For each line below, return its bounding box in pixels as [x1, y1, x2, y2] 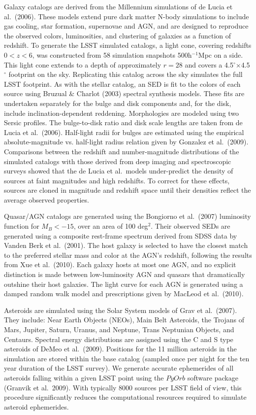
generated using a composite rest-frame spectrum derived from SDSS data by [4, 230, 237, 241]
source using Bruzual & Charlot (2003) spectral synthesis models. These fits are [4, 88, 245, 99]
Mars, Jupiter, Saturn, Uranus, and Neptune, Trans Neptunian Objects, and [4, 324, 234, 334]
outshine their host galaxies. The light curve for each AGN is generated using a [4, 278, 243, 289]
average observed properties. [4, 194, 89, 205]
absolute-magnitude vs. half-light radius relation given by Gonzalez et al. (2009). [4, 137, 249, 147]
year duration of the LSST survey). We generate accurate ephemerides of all [4, 363, 234, 373]
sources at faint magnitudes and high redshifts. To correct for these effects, [4, 175, 230, 185]
